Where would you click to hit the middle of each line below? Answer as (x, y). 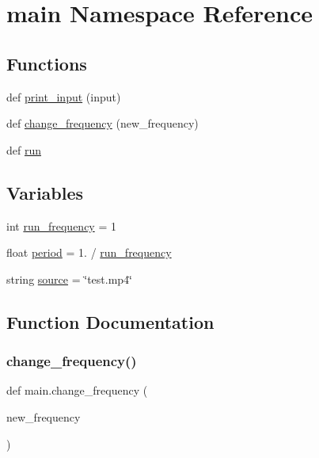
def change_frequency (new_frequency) (103, 123)
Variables (45, 192)
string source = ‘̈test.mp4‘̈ (69, 279)
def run (24, 149)
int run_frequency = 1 (61, 225)
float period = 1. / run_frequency (89, 252)
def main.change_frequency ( (77, 390)
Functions (47, 63)
